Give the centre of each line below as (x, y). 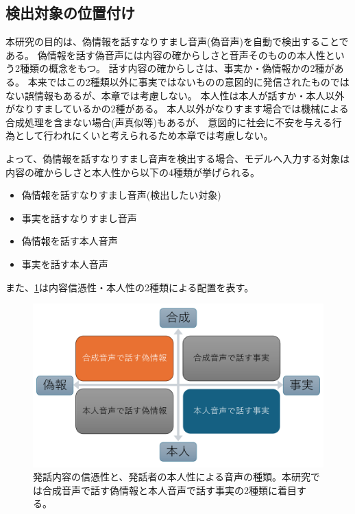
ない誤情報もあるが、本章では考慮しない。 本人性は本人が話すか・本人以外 (175, 95)
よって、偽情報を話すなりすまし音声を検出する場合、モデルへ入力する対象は (178, 158)
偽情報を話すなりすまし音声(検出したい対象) (121, 195)
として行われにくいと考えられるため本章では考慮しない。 (144, 135)
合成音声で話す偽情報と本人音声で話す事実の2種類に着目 (169, 490)
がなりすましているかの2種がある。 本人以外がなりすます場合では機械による (177, 109)
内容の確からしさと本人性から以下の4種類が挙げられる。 (133, 172)
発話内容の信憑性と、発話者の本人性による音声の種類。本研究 (172, 477)
